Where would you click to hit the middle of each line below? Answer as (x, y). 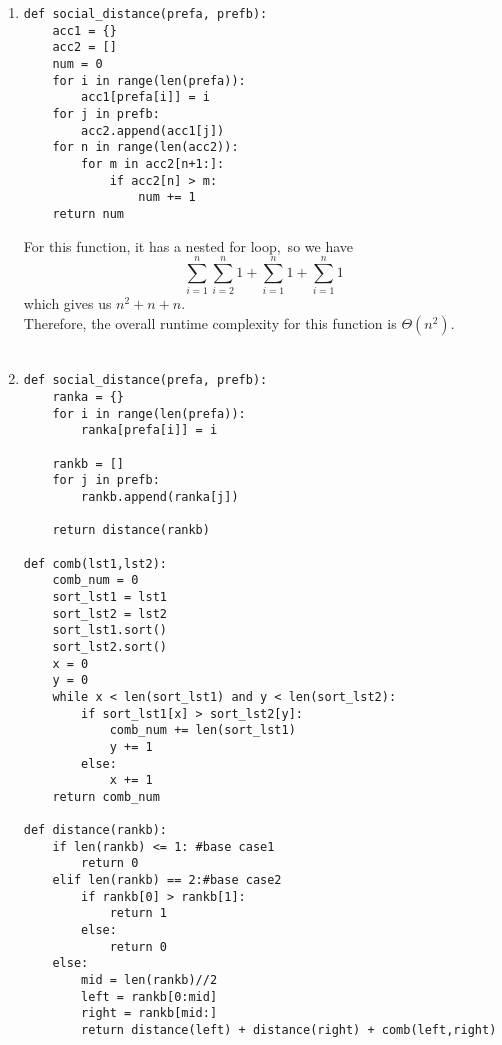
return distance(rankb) (131, 530)
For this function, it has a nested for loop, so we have (188, 245)
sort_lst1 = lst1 (109, 596)
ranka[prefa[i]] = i (149, 430)
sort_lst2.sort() (109, 646)
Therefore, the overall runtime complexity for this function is (210, 322)
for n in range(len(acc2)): (145, 147)
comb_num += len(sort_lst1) (202, 730)
